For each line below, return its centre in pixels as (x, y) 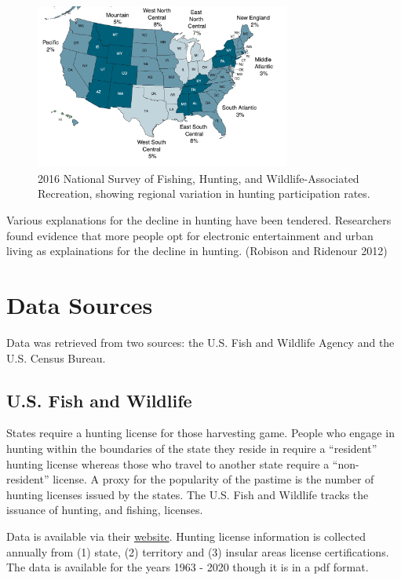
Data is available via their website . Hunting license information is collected (186, 536)
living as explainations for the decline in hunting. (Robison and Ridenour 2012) (197, 251)
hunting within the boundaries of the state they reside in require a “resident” (192, 448)
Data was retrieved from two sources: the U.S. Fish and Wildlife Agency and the (200, 342)
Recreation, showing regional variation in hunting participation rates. (204, 193)
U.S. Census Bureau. (56, 357)
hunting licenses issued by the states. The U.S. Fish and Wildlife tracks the (188, 494)
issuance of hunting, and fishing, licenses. (105, 510)
